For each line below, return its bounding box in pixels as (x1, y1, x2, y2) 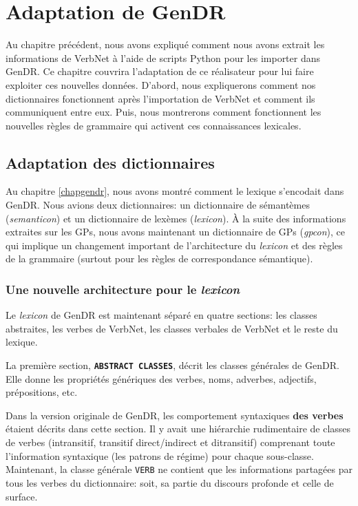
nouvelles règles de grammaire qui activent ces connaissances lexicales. (6, 118, 302, 132)
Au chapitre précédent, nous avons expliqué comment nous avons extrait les (6, 37, 325, 52)
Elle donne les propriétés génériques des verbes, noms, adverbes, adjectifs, (6, 371, 317, 386)
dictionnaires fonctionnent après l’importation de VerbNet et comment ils (6, 91, 315, 105)
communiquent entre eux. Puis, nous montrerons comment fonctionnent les (6, 105, 322, 119)
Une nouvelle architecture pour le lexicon (6, 280, 240, 297)
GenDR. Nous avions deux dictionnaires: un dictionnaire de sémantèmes (6, 198, 310, 212)
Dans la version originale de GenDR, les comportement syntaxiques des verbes (6, 408, 344, 422)
